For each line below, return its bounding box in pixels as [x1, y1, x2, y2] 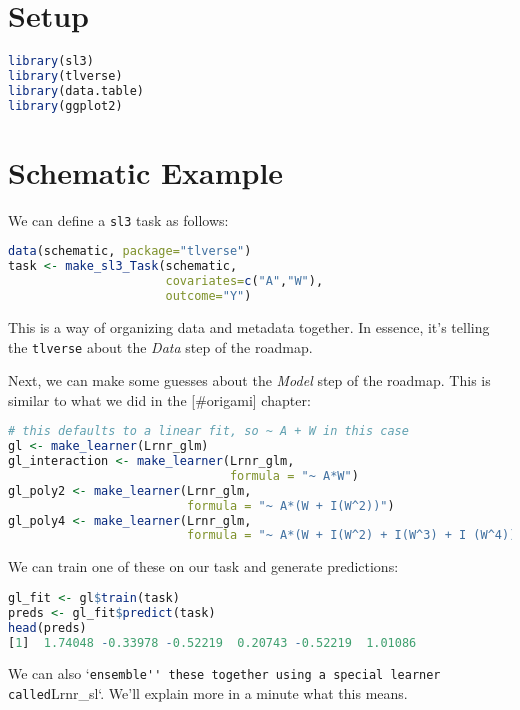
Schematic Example [8, 151, 284, 192]
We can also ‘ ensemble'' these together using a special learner [8, 663, 441, 684]
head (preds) [8, 620, 87, 635]
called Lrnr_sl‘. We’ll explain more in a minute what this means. [8, 683, 408, 704]
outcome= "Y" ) [165, 289, 252, 304]
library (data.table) [8, 83, 145, 98]
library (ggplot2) [8, 98, 123, 113]
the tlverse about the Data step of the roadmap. [8, 336, 313, 357]
